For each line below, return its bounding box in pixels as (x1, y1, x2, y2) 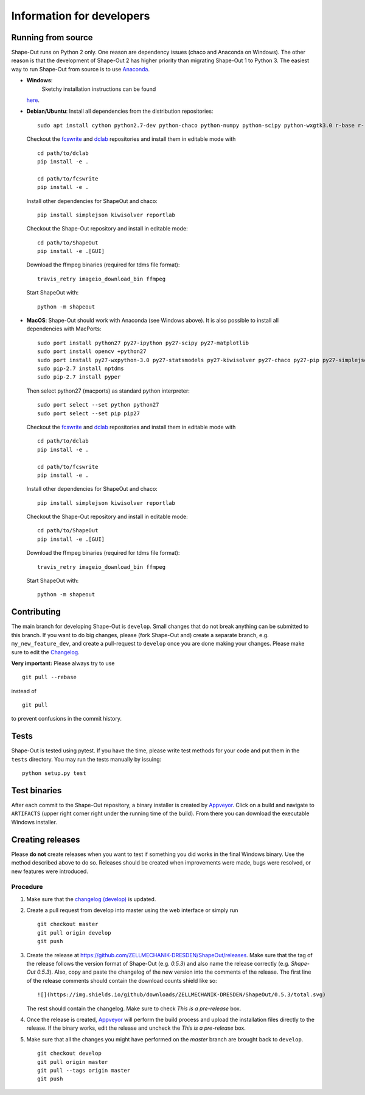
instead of (11, 687, 36, 694)
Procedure (11, 883, 43, 891)
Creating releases (11, 834, 80, 844)
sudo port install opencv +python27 (37, 348, 147, 355)
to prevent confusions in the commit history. (11, 715, 122, 722)
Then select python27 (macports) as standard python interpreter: (26, 387, 190, 394)
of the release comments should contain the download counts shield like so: (26, 977, 217, 984)
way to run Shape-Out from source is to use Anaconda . (11, 65, 150, 73)
